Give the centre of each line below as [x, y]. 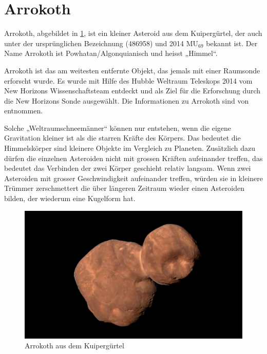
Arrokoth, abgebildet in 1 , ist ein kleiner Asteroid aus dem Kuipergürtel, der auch [133, 33]
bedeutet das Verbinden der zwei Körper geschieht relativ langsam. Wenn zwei [128, 168]
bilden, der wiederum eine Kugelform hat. [70, 198]
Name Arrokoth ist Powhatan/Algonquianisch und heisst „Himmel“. [111, 53]
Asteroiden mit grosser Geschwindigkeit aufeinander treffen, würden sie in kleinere [133, 178]
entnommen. [24, 111]
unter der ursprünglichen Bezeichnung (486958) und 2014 [94, 43]
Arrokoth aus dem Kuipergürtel [74, 346]
